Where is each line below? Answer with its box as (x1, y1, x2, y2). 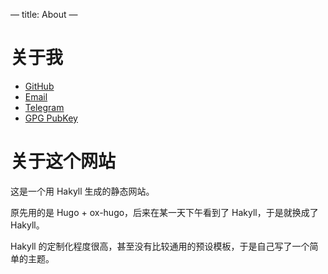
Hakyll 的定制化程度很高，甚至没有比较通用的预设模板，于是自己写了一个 (10, 240, 310, 252)
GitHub (24, 80, 55, 92)
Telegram (24, 101, 65, 113)
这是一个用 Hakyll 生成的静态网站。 (10, 185, 155, 197)
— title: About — (10, 9, 78, 20)
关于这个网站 (10, 150, 117, 173)
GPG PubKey (24, 112, 78, 124)
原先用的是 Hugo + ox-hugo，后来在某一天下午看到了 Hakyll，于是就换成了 (10, 206, 319, 218)
